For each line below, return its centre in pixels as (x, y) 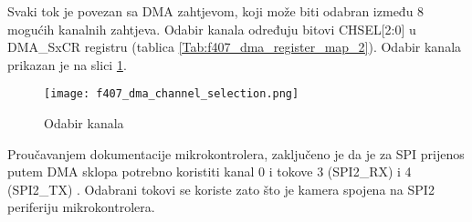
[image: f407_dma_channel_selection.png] (172, 94)
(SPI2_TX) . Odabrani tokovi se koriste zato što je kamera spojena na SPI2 (221, 189)
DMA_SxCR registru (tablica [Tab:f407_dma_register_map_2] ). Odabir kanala (235, 47)
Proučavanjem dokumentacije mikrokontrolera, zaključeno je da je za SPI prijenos (236, 153)
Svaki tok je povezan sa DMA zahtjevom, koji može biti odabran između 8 (216, 11)
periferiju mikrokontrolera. (81, 207)
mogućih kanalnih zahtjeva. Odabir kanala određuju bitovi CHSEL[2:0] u (212, 29)
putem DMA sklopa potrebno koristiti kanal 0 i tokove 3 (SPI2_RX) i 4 (210, 172)
